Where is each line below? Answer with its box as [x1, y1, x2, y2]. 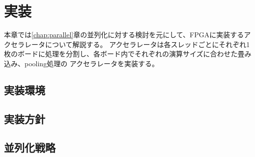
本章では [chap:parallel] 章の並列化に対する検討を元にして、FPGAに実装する [4, 29, 244, 40]
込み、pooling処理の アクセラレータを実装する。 [4, 58, 159, 68]
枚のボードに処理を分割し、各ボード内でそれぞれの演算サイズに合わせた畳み [4, 49, 252, 59]
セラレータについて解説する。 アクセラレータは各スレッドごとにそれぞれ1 [10, 39, 250, 49]
